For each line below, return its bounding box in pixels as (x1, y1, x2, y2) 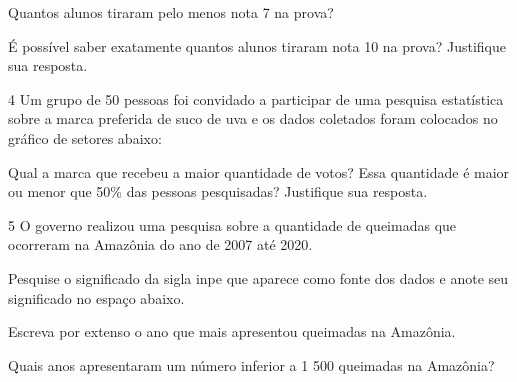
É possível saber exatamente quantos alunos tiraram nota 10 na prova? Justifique (8, 35, 507, 56)
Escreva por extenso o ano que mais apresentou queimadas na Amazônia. (8, 321, 456, 342)
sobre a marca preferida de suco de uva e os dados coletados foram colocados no (8, 108, 498, 129)
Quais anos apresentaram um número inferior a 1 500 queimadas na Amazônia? (8, 354, 495, 375)
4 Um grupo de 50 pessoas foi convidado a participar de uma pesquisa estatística (8, 88, 504, 109)
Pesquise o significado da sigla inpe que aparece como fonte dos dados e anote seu (8, 267, 509, 288)
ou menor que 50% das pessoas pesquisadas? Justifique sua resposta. (8, 181, 428, 202)
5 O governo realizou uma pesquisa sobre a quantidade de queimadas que (8, 214, 457, 235)
